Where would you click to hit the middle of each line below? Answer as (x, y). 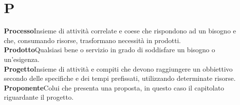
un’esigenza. (22, 59)
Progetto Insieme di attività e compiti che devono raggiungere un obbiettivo (118, 68)
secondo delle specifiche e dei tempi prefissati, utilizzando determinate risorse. (120, 78)
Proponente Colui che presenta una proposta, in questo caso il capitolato (114, 87)
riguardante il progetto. (39, 97)
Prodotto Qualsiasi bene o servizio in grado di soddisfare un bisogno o (110, 50)
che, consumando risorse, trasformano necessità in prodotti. (92, 40)
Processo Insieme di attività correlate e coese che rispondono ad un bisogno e (120, 31)
